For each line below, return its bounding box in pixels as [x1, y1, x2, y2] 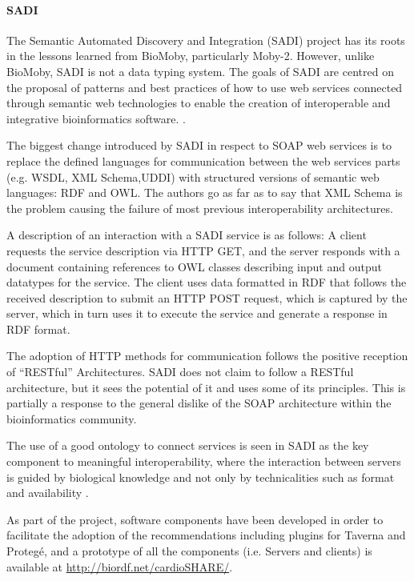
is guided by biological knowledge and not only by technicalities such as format [6, 468, 395, 485]
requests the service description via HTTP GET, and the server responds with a [6, 242, 400, 258]
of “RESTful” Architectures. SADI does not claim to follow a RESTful [6, 363, 354, 380]
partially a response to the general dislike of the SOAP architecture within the [6, 395, 392, 411]
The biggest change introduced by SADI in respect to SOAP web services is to [6, 137, 392, 154]
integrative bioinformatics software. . [6, 110, 186, 126]
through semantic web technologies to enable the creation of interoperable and [6, 94, 391, 111]
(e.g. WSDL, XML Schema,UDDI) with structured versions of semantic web [6, 168, 380, 185]
